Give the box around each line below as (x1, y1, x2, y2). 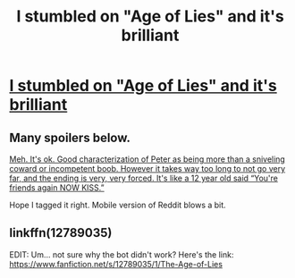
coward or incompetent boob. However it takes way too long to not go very (9, 164, 286, 173)
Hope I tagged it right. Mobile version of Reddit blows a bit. (9, 199, 226, 210)
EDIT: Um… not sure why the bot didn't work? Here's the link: (9, 249, 234, 260)
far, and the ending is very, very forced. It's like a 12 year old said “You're (9, 173, 279, 183)
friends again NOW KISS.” (9, 182, 105, 193)
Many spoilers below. (9, 130, 131, 145)
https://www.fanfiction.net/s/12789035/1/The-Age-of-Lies (9, 258, 223, 269)
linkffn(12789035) (9, 225, 113, 240)
